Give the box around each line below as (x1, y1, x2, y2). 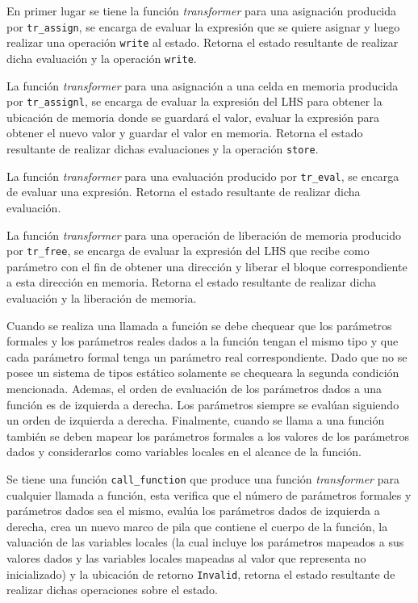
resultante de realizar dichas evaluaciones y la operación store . (6, 140, 319, 157)
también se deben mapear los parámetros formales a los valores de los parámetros (6, 427, 409, 444)
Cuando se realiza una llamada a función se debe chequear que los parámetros (6, 316, 392, 333)
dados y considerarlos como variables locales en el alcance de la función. (6, 443, 362, 460)
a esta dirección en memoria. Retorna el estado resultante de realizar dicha (6, 274, 376, 291)
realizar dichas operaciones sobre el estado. (6, 581, 218, 598)
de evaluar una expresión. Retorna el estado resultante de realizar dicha (6, 183, 361, 200)
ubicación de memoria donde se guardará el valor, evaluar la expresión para (6, 108, 380, 125)
